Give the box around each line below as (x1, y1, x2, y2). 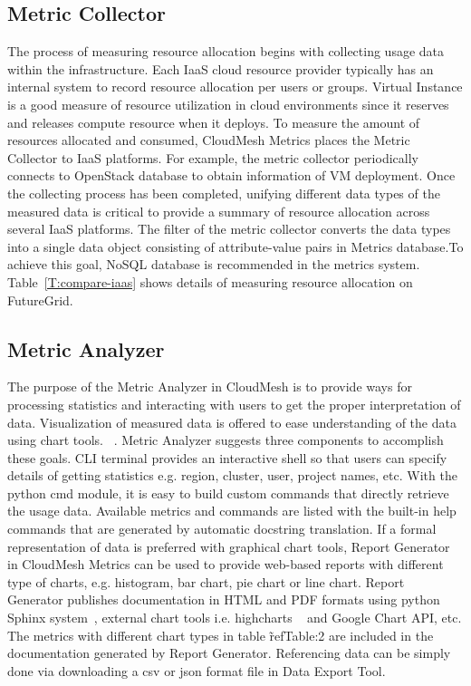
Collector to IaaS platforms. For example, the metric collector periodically (7, 148, 418, 167)
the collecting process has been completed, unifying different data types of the (7, 183, 440, 202)
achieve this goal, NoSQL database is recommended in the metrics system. (7, 255, 420, 274)
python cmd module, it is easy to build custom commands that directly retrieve (7, 483, 449, 502)
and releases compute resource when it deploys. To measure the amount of (7, 112, 420, 131)
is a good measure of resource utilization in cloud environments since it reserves (7, 94, 449, 113)
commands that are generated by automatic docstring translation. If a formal (7, 519, 437, 538)
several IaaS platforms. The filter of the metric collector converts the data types (7, 219, 451, 238)
